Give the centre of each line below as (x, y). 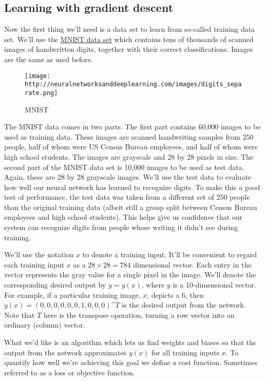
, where (153, 285)
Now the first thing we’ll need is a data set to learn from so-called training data (130, 29)
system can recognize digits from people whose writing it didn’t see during (121, 227)
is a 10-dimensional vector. (215, 285)
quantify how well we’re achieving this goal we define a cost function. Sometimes (131, 362)
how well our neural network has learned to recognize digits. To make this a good (132, 187)
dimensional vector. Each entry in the (192, 264)
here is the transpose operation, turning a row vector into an (139, 315)
